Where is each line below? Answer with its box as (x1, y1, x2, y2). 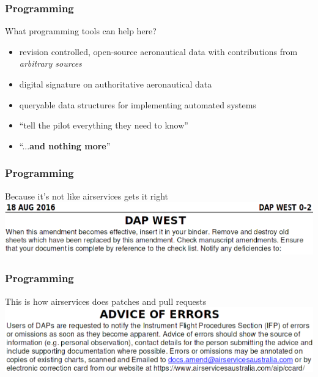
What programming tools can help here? (5, 24, 157, 37)
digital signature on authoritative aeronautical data (19, 78, 212, 90)
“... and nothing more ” (19, 139, 111, 152)
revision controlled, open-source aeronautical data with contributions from (19, 45, 298, 58)
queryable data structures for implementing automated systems (19, 98, 256, 111)
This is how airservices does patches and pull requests (5, 294, 207, 307)
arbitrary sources (19, 57, 82, 70)
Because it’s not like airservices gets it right (5, 189, 169, 202)
